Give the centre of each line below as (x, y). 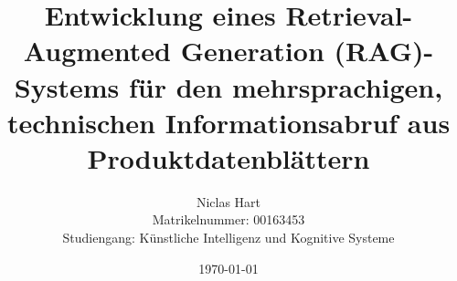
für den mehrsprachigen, (286, 86)
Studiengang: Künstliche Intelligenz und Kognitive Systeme (228, 238)
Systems (67, 86)
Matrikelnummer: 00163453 (228, 219)
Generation (252, 51)
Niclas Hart (228, 201)
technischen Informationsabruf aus (228, 122)
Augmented (97, 51)
